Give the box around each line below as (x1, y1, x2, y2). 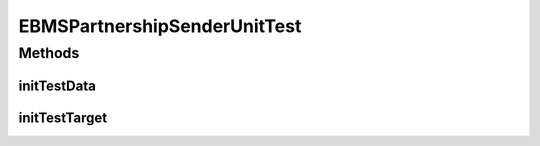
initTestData (18, 77, 97, 94)
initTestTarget (18, 109, 108, 126)
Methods (18, 44, 80, 62)
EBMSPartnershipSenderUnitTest (18, 15, 302, 37)
